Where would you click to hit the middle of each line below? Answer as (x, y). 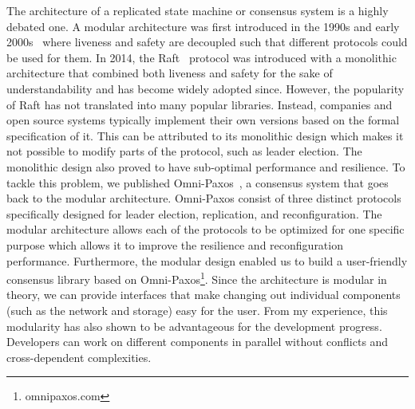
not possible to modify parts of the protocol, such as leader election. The (184, 151)
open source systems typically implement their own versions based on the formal (203, 120)
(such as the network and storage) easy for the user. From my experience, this (197, 310)
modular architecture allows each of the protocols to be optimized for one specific (206, 229)
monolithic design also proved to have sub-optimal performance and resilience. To (206, 166)
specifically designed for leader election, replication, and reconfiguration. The (194, 213)
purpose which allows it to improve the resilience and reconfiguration (175, 244)
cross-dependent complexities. (79, 357)
